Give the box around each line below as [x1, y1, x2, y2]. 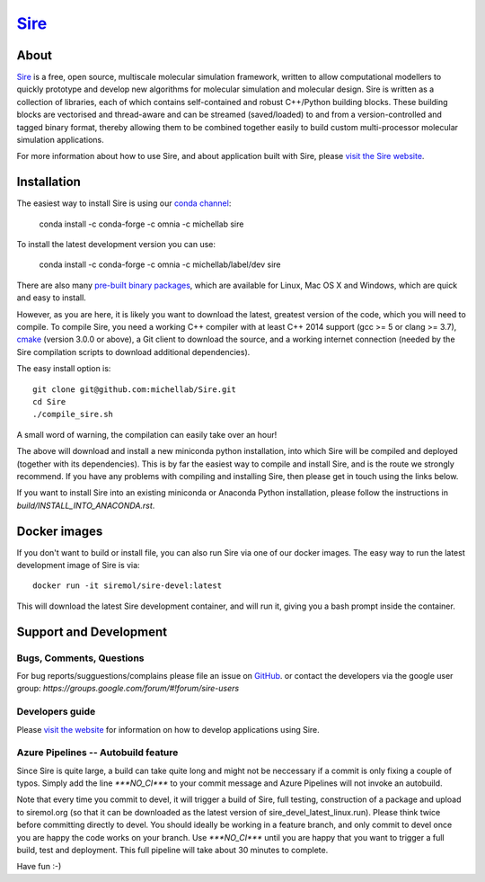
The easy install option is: [16, 363, 111, 374]
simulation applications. [16, 135, 104, 146]
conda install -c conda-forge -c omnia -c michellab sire [39, 218, 244, 229]
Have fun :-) [16, 861, 62, 872]
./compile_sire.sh [32, 409, 114, 420]
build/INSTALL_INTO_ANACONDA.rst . [16, 500, 155, 511]
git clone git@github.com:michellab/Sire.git [32, 384, 237, 395]
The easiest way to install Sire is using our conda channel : [16, 198, 232, 209]
